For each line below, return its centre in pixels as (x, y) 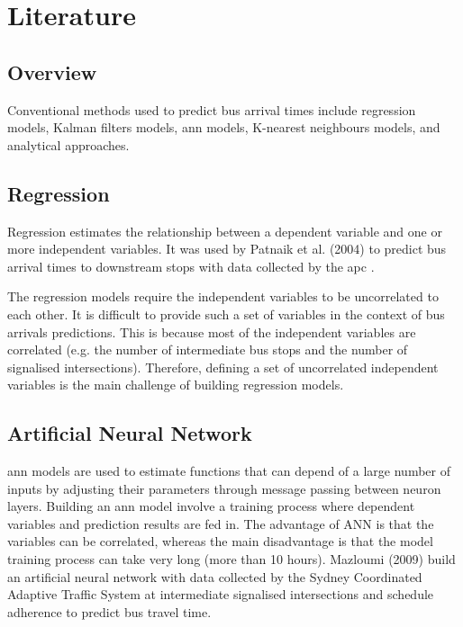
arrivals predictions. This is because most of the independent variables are (212, 331)
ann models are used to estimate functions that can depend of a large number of (229, 471)
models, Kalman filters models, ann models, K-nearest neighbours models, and (224, 127)
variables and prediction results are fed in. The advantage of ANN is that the (221, 523)
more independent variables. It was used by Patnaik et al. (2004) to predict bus (227, 249)
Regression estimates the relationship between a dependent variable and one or (225, 231)
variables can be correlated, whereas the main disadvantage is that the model (220, 541)
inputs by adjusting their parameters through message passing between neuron (224, 488)
